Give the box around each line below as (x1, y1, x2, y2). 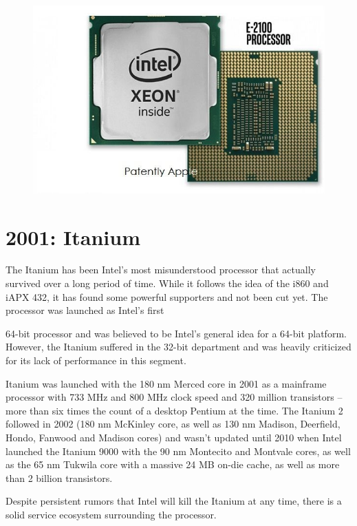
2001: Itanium (6, 222, 140, 251)
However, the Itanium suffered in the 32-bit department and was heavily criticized (6, 339, 351, 354)
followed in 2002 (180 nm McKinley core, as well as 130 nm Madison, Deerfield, (6, 417, 340, 431)
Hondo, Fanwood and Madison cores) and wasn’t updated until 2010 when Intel (6, 430, 342, 445)
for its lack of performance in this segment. (6, 353, 186, 368)
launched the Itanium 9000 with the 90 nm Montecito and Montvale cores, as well (6, 443, 351, 458)
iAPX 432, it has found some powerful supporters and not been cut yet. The (6, 289, 328, 304)
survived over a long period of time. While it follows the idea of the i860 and (6, 276, 329, 291)
